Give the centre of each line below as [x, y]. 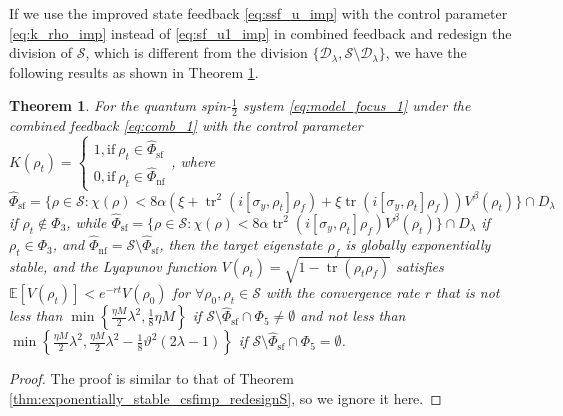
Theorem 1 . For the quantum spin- [120, 105]
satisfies [420, 265]
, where [193, 160]
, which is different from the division [196, 52]
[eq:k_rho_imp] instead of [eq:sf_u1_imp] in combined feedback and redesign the [260, 32]
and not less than [353, 315]
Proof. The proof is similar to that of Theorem [151, 378]
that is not [468, 292]
